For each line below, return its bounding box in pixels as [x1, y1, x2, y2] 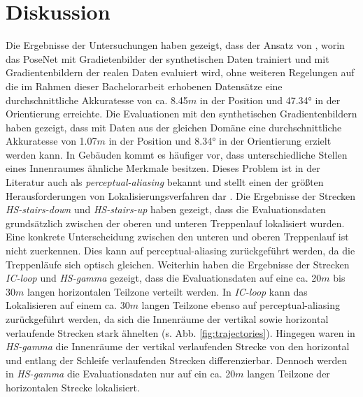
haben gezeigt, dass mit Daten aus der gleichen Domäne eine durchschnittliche [6, 120, 342, 134]
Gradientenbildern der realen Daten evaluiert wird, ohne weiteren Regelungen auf [6, 65, 355, 80]
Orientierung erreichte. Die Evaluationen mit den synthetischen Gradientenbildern [6, 106, 357, 121]
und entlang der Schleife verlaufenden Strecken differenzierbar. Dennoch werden [6, 352, 348, 367]
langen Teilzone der [247, 366, 330, 381]
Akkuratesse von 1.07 [6, 133, 97, 148]
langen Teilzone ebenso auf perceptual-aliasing [141, 298, 340, 312]
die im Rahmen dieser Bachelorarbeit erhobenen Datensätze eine [6, 78, 283, 93]
